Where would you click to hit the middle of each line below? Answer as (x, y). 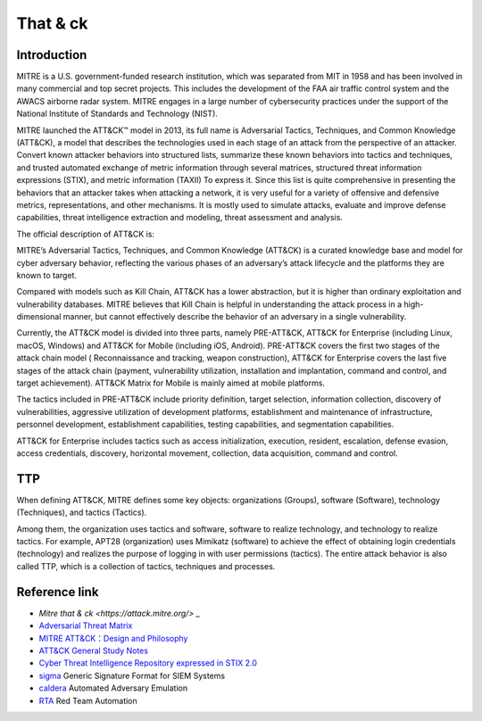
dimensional (39, 317)
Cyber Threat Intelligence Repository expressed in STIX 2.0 (148, 663)
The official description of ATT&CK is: (86, 234)
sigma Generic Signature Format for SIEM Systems (132, 675)
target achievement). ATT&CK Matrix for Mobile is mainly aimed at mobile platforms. (171, 383)
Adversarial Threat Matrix (86, 626)
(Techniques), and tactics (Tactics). (82, 512)
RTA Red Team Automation (88, 700)
